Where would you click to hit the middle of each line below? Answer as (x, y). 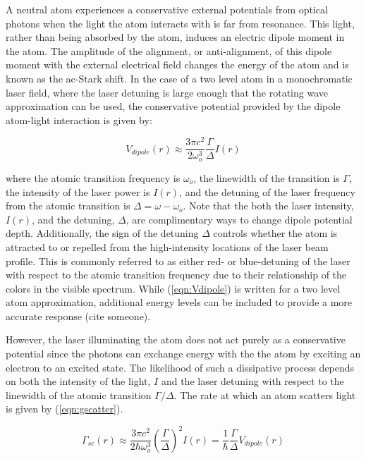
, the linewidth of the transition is (267, 177)
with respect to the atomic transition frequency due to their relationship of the (176, 275)
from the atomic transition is (68, 206)
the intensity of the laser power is (78, 191)
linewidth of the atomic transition (79, 394)
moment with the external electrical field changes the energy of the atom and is (177, 65)
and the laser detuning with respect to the (252, 381)
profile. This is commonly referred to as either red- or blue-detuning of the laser (178, 261)
